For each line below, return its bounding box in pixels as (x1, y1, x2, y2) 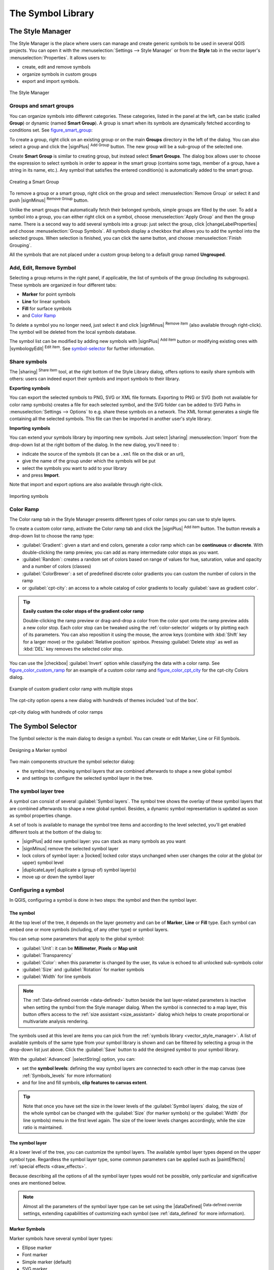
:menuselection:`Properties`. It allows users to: (9, 54, 107, 60)
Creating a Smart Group (9, 178, 59, 185)
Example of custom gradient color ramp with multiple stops (9, 686, 133, 692)
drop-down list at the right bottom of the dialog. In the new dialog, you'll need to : (9, 441, 180, 448)
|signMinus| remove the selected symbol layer (22, 845, 119, 851)
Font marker (22, 1252, 48, 1258)
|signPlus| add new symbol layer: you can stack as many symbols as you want (22, 838, 186, 844)
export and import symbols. (22, 78, 80, 84)
